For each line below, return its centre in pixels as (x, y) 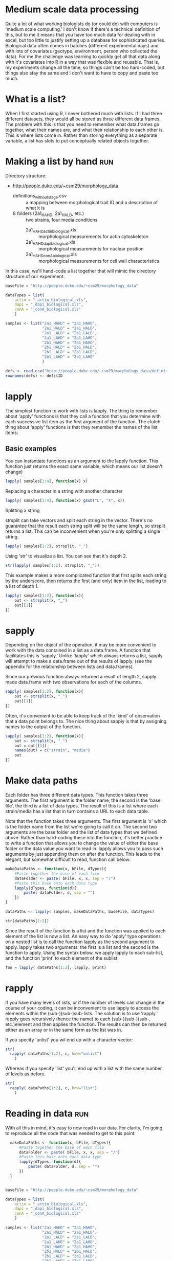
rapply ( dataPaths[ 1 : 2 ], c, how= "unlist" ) (56, 1054)
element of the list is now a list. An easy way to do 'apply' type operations (83, 936)
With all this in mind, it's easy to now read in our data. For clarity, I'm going (84, 1128)
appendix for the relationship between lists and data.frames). (70, 666)
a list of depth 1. (22, 586)
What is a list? (36, 99)
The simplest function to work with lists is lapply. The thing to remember (81, 410)
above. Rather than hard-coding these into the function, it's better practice (84, 838)
